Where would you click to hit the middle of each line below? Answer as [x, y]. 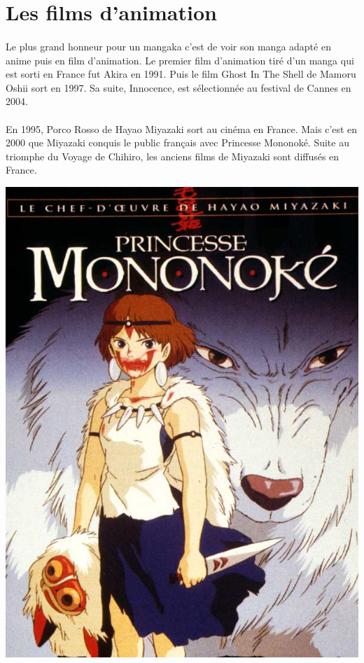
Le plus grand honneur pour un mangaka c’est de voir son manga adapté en [168, 46]
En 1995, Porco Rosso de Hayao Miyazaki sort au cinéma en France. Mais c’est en [182, 128]
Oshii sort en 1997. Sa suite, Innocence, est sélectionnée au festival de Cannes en [178, 87]
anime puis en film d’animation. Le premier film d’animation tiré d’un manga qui [180, 60]
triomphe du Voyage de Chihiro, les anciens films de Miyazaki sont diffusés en [173, 156]
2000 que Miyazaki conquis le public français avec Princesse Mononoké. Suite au [177, 142]
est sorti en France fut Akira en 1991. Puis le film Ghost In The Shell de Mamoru [181, 74]
